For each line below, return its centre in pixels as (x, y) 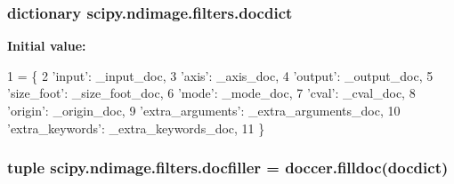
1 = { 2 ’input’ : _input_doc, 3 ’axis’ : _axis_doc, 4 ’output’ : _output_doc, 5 (220, 75)
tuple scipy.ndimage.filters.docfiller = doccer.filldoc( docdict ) (228, 168)
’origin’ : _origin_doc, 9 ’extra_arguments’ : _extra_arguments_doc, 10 (204, 110)
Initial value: (47, 46)
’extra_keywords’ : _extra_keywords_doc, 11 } (136, 128)
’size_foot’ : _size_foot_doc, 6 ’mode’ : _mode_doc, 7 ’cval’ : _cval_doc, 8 (211, 93)
